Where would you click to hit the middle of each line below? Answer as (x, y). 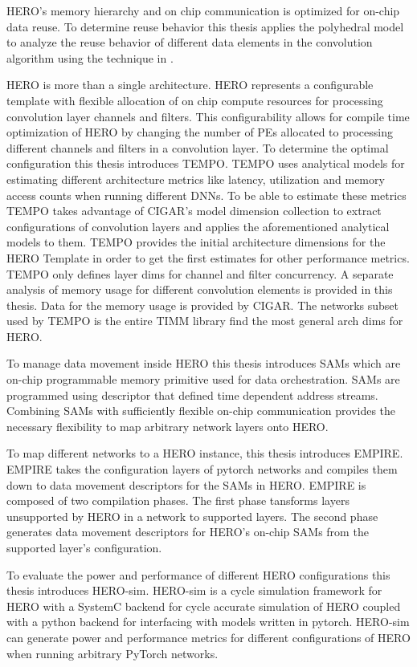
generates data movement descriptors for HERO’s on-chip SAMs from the (188, 532)
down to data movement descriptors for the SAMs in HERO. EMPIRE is (186, 484)
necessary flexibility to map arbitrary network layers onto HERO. (168, 426)
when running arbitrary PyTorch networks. (112, 653)
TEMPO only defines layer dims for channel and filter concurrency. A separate (200, 273)
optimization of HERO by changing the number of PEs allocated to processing (200, 132)
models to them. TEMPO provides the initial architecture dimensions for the (196, 242)
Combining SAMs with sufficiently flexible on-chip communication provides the (201, 411)
